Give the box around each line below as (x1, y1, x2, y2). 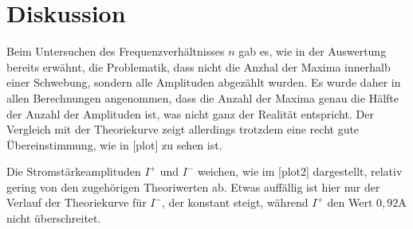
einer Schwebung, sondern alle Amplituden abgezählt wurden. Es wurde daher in (6, 74, 401, 91)
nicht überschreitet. (6, 210, 101, 227)
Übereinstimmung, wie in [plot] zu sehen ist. (6, 136, 222, 153)
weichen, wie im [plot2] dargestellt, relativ (197, 163, 403, 180)
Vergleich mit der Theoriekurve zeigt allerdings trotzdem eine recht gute (6, 121, 360, 138)
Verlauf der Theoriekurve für (6, 194, 147, 211)
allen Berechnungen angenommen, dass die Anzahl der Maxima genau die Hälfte (6, 89, 399, 106)
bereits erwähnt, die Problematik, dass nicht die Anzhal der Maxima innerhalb (6, 58, 391, 75)
